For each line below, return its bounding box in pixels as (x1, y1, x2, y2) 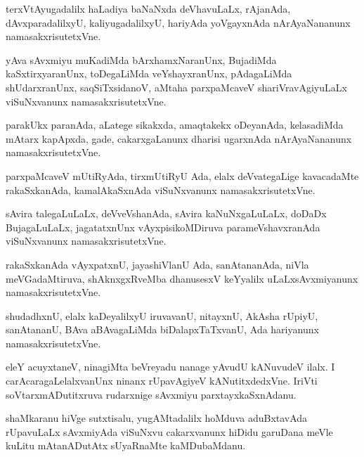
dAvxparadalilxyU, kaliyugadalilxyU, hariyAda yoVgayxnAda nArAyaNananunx (6, 15, 351, 30)
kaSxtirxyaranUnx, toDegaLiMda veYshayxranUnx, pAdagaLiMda (6, 66, 292, 81)
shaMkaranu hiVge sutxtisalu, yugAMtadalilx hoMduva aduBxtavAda (6, 411, 308, 425)
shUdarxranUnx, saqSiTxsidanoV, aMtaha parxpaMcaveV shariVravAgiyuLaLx (6, 79, 347, 94)
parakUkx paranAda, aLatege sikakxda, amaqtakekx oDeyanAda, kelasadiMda (6, 117, 344, 132)
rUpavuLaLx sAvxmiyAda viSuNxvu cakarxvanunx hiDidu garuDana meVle (6, 424, 333, 439)
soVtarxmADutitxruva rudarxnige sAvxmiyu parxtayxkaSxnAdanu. (6, 387, 297, 401)
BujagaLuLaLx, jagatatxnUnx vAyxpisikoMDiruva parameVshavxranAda (6, 219, 320, 234)
